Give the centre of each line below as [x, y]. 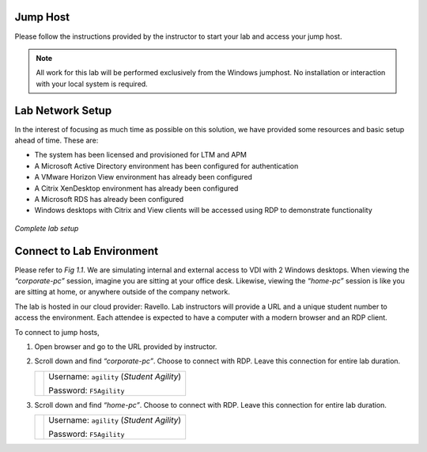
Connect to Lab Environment [86, 251]
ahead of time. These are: [57, 140]
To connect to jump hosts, [57, 332]
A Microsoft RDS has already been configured [109, 199]
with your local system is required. [92, 84]
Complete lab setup [47, 228]
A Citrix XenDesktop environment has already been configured [136, 188]
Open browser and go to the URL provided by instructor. [126, 346]
